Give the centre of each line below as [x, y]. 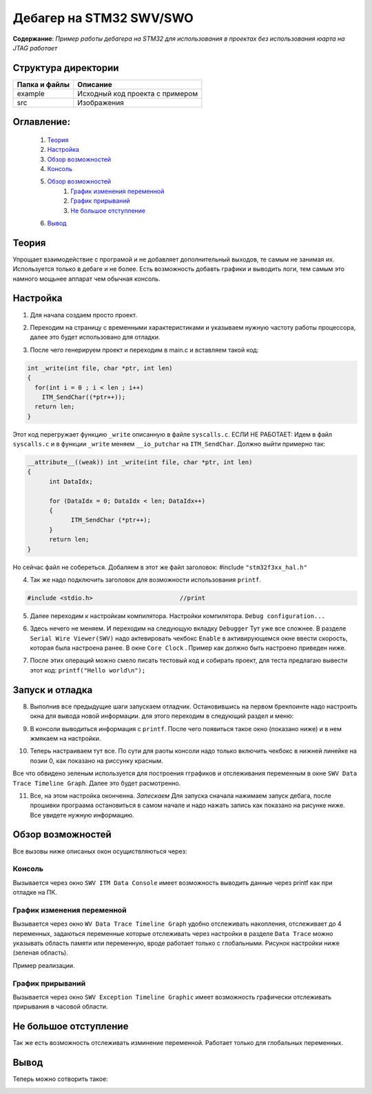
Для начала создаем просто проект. [84, 315]
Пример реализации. [44, 965]
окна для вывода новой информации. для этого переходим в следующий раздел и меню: [162, 716]
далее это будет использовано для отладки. [95, 337]
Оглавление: [42, 122]
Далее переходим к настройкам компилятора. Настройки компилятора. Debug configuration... [178, 616]
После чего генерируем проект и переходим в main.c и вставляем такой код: [144, 350]
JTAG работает [35, 48]
